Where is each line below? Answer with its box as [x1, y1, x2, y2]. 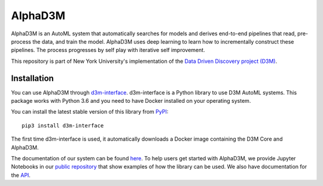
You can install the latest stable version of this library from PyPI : [11, 108, 169, 115]
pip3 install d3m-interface [22, 122, 104, 129]
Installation [11, 73, 54, 83]
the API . [11, 171, 31, 179]
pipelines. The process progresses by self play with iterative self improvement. [11, 47, 206, 54]
